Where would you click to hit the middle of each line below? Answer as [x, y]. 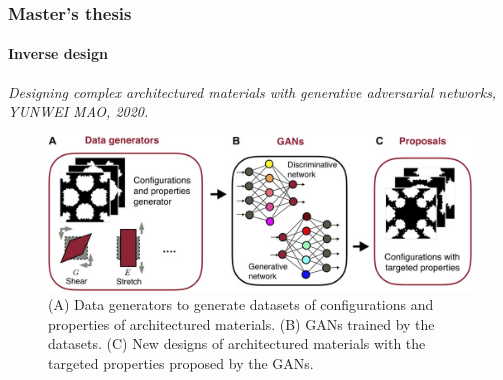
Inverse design [58, 53]
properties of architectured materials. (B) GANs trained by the [241, 323]
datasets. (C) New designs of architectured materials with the [237, 343]
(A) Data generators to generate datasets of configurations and [241, 304]
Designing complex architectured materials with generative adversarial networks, [252, 91]
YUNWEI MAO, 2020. [78, 111]
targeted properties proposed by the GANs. [181, 363]
